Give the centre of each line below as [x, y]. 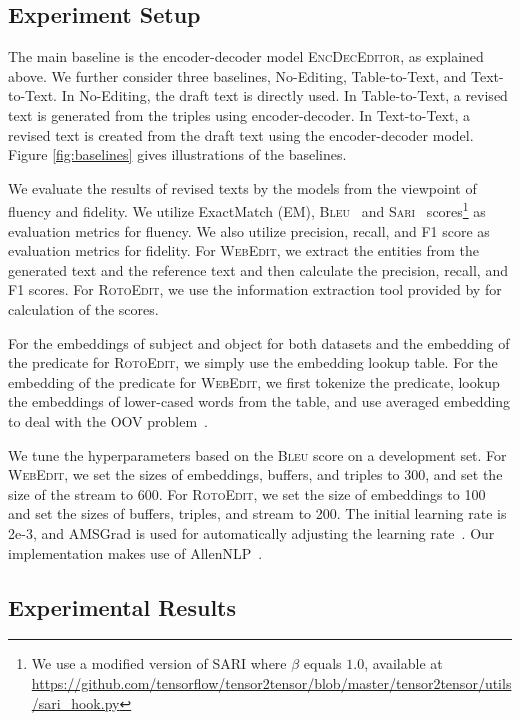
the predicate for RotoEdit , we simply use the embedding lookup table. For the [253, 362]
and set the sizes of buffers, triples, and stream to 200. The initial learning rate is [257, 513]
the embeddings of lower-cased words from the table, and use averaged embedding [259, 401]
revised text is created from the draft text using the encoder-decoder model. [241, 134]
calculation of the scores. [83, 308]
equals [322, 663]
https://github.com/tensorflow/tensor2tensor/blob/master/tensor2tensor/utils [271, 682]
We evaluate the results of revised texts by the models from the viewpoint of [242, 187]
